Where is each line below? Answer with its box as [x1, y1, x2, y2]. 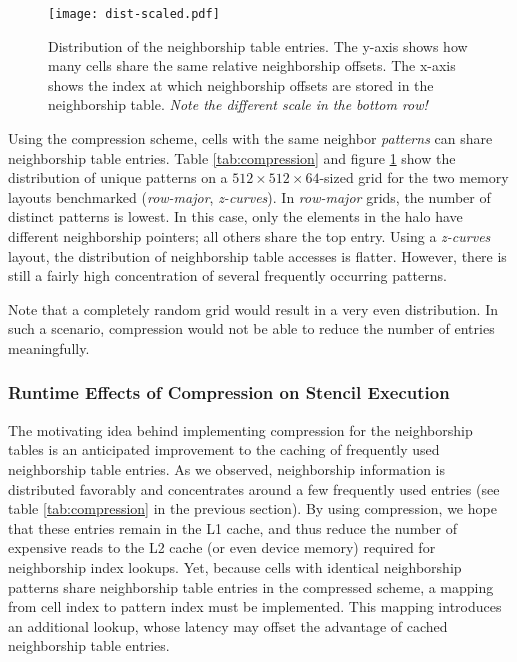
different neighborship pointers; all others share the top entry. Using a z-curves [8, 226, 491, 246]
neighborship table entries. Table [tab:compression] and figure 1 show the [8, 147, 456, 168]
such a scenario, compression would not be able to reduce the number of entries [8, 318, 495, 339]
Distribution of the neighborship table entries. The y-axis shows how [48, 35, 468, 56]
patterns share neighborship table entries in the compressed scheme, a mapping [8, 576, 494, 597]
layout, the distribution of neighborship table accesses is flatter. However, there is [8, 245, 507, 266]
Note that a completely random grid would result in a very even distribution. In [8, 298, 498, 319]
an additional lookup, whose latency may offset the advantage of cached [8, 615, 448, 636]
